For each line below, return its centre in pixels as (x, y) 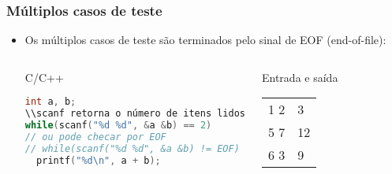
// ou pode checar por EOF (95, 137)
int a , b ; (50, 102)
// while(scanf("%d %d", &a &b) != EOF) (132, 148)
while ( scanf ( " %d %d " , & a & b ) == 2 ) (118, 126)
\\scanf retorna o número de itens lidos (135, 114)
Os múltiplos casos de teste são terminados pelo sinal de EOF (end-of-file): (205, 40)
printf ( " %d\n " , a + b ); (99, 160)
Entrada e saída (300, 77)
